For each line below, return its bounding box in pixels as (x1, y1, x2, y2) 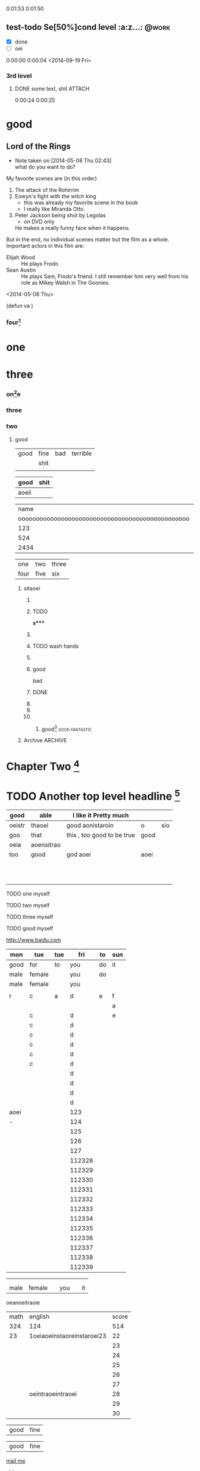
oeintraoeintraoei (29, 1390, 77, 1398)
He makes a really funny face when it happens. (14, 225, 130, 232)
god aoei (66, 850, 91, 859)
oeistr (9, 822, 26, 830)
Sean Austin (6, 266, 36, 273)
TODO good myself (6, 925, 54, 932)
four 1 (6, 317, 21, 326)
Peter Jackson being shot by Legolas (14, 212, 106, 219)
